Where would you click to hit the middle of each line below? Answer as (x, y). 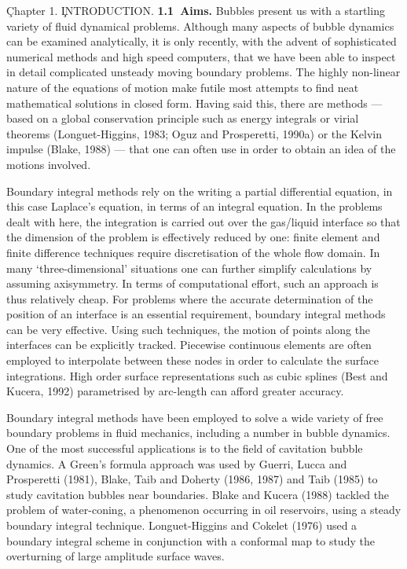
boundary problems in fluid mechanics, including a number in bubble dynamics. (198, 433)
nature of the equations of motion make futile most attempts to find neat (183, 87)
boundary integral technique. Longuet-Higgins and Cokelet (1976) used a (182, 525)
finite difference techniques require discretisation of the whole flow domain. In (193, 252)
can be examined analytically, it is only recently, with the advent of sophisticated (202, 41)
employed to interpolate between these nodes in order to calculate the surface (193, 360)
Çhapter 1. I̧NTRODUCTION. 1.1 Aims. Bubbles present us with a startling (196, 10)
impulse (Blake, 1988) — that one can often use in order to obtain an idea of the (201, 149)
